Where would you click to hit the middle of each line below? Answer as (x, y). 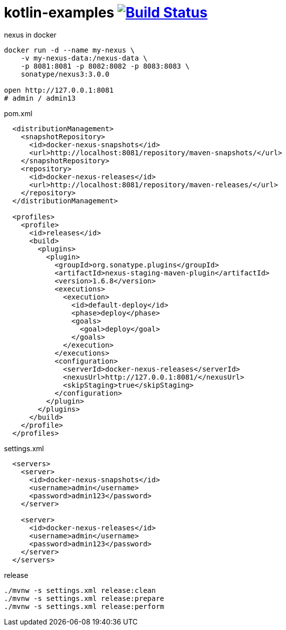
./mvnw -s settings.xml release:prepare (84, 598)
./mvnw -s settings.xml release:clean (80, 590)
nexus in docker (30, 35)
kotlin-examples (59, 13)
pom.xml (18, 113)
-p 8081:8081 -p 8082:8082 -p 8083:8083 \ (105, 66)
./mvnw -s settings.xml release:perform (84, 606)
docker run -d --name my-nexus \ (69, 50)
